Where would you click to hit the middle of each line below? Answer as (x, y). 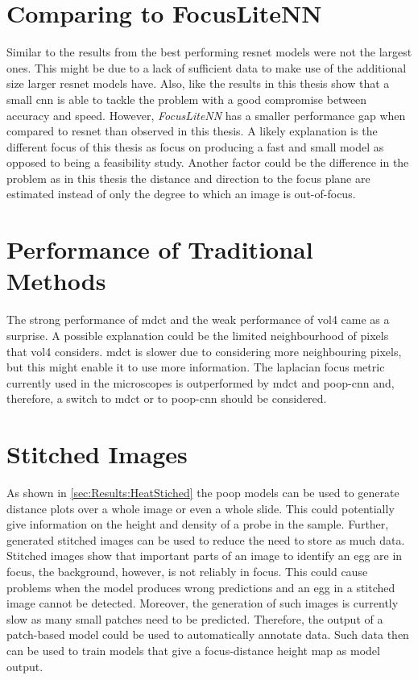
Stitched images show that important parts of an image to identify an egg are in (205, 556)
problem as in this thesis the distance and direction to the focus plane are (188, 178)
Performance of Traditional (160, 249)
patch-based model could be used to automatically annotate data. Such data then (208, 634)
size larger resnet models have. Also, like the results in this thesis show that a (198, 83)
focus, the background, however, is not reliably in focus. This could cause (187, 572)
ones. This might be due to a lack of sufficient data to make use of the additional (207, 67)
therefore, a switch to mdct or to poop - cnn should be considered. (167, 398)
